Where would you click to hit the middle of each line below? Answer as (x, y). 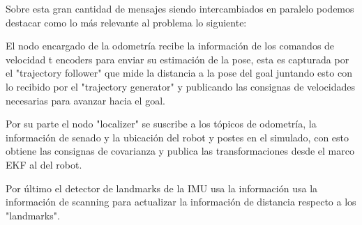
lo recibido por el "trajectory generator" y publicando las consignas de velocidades (181, 86)
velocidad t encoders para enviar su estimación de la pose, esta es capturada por (178, 59)
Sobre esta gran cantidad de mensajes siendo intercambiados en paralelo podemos (180, 8)
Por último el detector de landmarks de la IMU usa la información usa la (162, 188)
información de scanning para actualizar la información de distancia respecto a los (181, 202)
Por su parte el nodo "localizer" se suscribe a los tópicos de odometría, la (161, 124)
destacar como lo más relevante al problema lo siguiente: (126, 22)
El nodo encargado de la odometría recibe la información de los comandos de (170, 46)
